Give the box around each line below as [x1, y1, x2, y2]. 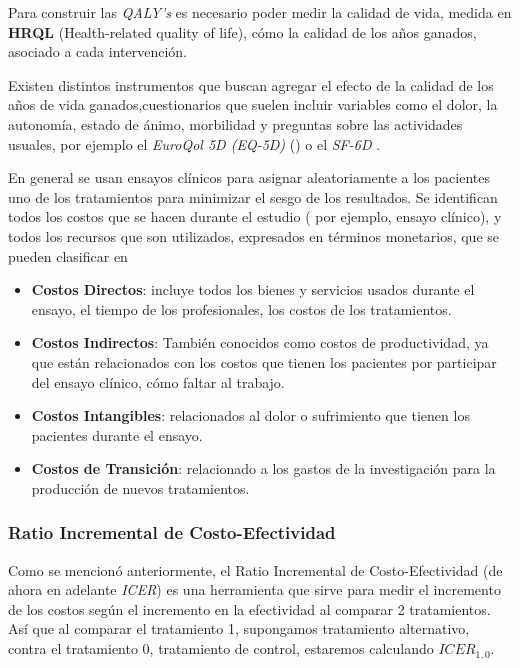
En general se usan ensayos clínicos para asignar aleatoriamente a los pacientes [8, 167, 490, 188]
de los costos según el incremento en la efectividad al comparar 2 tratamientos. [8, 598, 491, 619]
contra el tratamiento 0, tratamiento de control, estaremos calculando [8, 638, 434, 659]
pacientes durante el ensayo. [31, 424, 203, 445]
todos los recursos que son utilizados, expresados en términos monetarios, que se [8, 225, 499, 246]
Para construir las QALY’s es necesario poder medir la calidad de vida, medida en [8, 2, 512, 22]
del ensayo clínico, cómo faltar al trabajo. [31, 371, 285, 392]
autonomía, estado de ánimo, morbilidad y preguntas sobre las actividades [8, 113, 463, 134]
